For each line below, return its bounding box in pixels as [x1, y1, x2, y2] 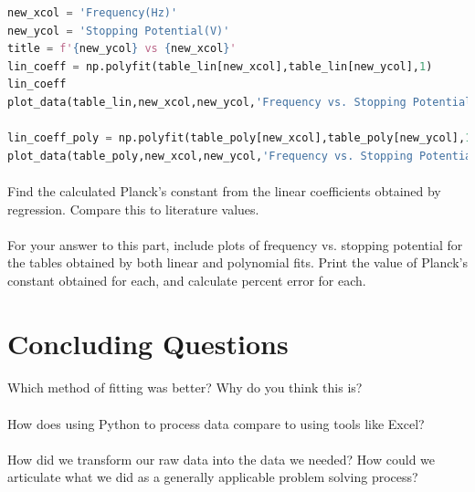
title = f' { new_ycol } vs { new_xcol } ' [7, 42, 237, 56]
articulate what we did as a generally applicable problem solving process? [7, 467, 418, 487]
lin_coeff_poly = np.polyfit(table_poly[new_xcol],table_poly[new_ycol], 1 [7, 131, 472, 145]
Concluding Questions [7, 324, 289, 361]
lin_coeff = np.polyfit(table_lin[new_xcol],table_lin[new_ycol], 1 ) [7, 59, 433, 73]
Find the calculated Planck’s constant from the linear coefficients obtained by [7, 181, 441, 200]
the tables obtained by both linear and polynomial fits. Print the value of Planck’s [7, 253, 468, 272]
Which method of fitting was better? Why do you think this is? [7, 378, 363, 397]
